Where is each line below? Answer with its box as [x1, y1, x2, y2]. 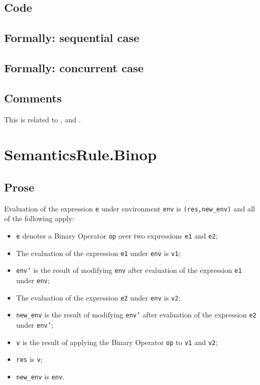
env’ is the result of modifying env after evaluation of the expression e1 [16, 265, 242, 275]
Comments [4, 90, 62, 105]
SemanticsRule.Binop [4, 144, 157, 165]
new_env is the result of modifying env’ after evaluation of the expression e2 [16, 309, 256, 320]
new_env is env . [16, 371, 65, 381]
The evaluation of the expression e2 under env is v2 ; [16, 292, 181, 303]
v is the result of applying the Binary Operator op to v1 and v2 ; [16, 336, 218, 347]
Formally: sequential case [4, 30, 140, 46]
